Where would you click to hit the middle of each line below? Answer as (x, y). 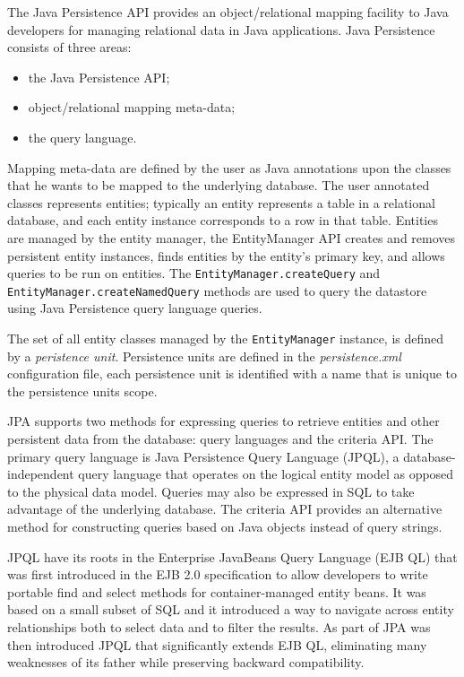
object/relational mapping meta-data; (132, 107)
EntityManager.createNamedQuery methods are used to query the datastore (217, 290)
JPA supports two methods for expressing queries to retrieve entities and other (223, 421)
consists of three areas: (69, 47)
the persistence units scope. (82, 391)
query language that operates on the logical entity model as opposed (266, 474)
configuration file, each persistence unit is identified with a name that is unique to (232, 373)
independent (41, 474)
